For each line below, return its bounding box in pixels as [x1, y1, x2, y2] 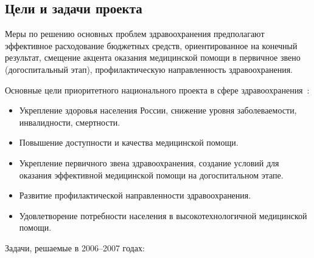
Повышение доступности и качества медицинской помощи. [19, 136, 239, 149]
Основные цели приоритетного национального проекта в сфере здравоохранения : [5, 83, 310, 96]
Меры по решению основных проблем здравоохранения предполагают [5, 27, 265, 40]
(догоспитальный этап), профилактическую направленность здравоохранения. [5, 63, 293, 75]
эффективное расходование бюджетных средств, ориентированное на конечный [5, 39, 298, 52]
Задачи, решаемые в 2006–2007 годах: [5, 241, 145, 254]
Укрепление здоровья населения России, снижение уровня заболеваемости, [19, 104, 297, 117]
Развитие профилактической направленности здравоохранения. [19, 189, 251, 202]
